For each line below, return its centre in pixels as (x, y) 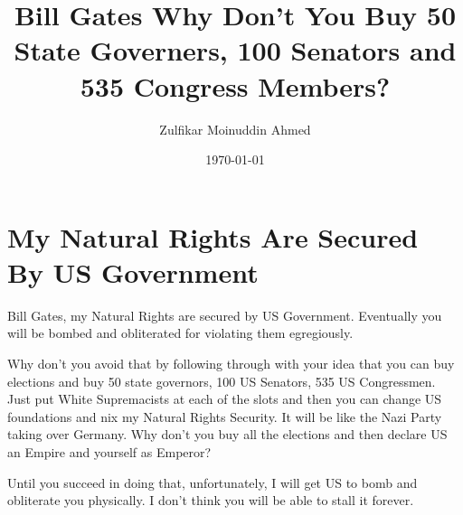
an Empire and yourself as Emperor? (109, 451)
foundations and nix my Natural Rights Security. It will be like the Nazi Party (225, 416)
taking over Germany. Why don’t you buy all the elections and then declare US (227, 434)
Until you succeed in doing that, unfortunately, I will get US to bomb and (213, 482)
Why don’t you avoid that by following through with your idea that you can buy (231, 363)
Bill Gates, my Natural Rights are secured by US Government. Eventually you (225, 315)
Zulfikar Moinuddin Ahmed (235, 129)
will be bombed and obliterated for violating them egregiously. (180, 333)
